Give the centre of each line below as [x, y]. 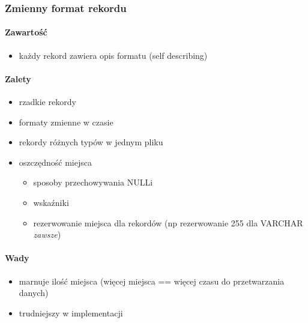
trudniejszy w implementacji [71, 312]
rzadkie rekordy [47, 102]
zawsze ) [47, 234]
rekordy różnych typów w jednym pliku [91, 142]
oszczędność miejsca [55, 162]
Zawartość [26, 32]
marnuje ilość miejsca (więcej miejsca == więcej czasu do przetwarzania [152, 281]
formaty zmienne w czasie [66, 122]
